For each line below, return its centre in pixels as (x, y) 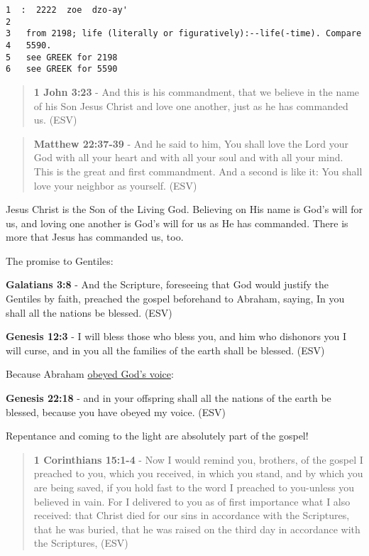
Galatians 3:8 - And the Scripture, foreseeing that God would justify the (167, 284)
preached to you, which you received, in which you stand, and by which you (198, 473)
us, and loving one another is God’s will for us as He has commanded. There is (177, 223)
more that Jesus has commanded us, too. (95, 237)
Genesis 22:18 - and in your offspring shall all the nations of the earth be (169, 398)
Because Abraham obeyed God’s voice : (90, 374)
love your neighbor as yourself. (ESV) (115, 185)
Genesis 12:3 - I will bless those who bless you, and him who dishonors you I (176, 336)
